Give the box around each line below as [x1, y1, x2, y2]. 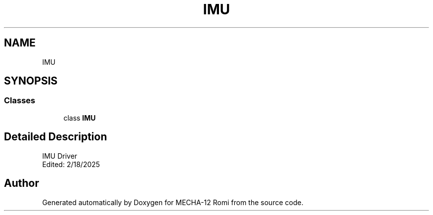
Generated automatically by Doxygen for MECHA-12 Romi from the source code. [42, 198, 303, 207]
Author [4, 177, 39, 190]
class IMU [63, 113, 96, 122]
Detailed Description [4, 130, 107, 143]
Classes [4, 95, 36, 106]
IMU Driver [42, 151, 78, 160]
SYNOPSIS [4, 75, 58, 87]
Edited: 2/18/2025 [42, 160, 100, 169]
